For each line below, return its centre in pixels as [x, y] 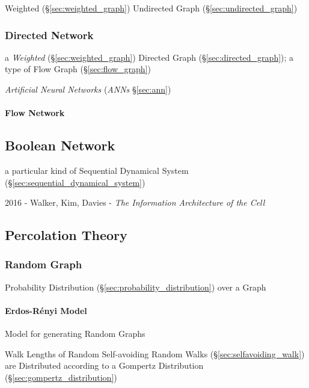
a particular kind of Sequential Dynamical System [97, 170]
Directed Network [49, 35]
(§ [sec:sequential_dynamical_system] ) [75, 182]
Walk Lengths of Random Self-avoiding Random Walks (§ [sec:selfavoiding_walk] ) [155, 353]
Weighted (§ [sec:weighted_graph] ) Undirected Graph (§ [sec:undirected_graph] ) [151, 8]
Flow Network [35, 113]
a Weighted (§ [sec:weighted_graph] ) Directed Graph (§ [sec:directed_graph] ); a [149, 57]
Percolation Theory [66, 235]
